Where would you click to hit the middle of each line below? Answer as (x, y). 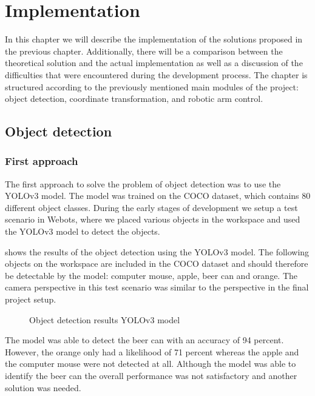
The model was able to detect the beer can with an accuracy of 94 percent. (144, 340)
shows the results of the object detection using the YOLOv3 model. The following (157, 251)
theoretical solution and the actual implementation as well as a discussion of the (154, 63)
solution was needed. (43, 387)
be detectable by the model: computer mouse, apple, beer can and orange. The (151, 275)
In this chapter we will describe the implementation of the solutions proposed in (154, 39)
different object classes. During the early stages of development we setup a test (151, 207)
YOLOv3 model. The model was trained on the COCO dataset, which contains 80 (158, 196)
